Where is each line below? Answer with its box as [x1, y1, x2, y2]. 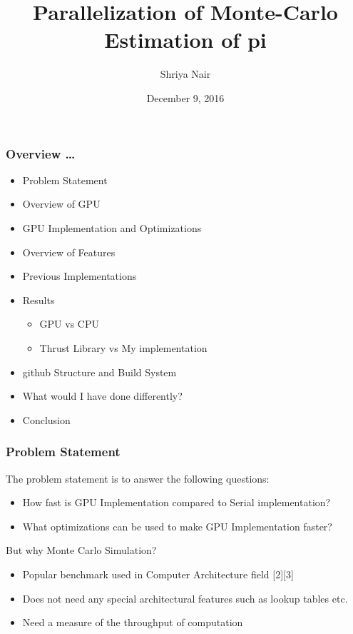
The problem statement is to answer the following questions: [6, 471, 270, 485]
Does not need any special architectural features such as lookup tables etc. [22, 590, 348, 605]
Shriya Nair [160, 66, 211, 81]
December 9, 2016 [146, 90, 225, 105]
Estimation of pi [104, 25, 267, 54]
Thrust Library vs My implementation [39, 340, 208, 355]
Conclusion [22, 412, 71, 427]
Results [22, 292, 55, 307]
